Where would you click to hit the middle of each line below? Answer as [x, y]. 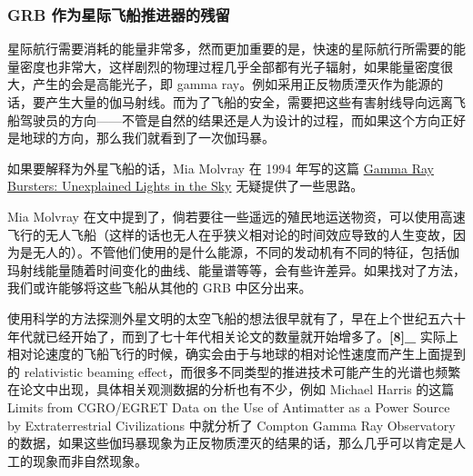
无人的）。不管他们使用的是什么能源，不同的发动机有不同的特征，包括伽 [246, 252]
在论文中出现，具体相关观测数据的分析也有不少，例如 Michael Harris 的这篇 [231, 389]
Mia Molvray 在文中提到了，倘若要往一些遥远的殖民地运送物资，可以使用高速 [236, 216]
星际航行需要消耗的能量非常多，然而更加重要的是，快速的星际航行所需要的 [230, 49]
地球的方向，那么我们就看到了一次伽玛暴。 [147, 138]
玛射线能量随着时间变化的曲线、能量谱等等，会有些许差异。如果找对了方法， [236, 269]
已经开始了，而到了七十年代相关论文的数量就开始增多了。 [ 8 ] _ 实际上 [252, 336]
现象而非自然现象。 [90, 460]
